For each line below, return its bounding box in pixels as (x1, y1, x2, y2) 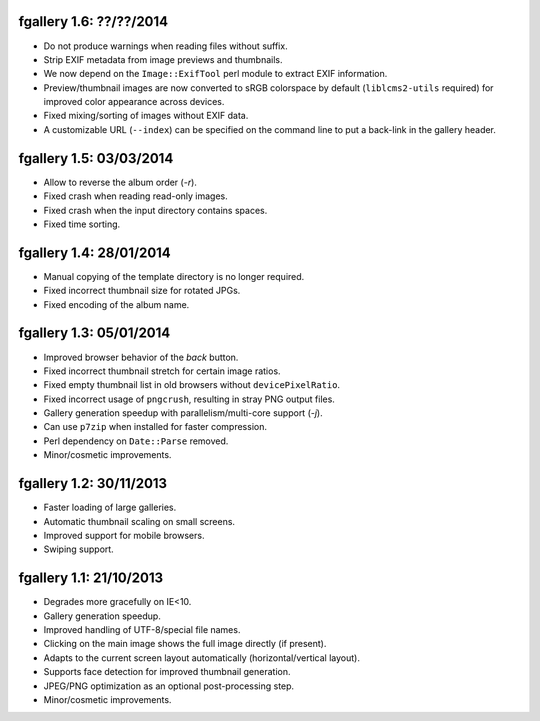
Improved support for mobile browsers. (43, 529, 205, 541)
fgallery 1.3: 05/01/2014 (18, 325, 171, 342)
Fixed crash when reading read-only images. (43, 190, 229, 202)
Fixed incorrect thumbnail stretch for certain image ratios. (43, 365, 281, 377)
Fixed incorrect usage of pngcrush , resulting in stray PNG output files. (43, 393, 335, 405)
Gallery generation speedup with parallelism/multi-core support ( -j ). (43, 407, 324, 419)
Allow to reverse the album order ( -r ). (43, 176, 197, 188)
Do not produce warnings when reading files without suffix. (43, 40, 289, 52)
